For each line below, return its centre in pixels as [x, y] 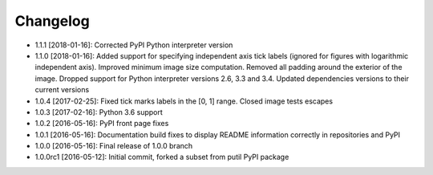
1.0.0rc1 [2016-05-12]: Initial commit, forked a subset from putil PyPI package [162, 157]
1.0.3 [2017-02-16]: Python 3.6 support [99, 112]
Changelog [52, 21]
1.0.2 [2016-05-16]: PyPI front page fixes [102, 124]
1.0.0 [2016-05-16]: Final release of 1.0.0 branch [114, 146]
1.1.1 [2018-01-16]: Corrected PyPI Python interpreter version [134, 45]
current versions [62, 90]
